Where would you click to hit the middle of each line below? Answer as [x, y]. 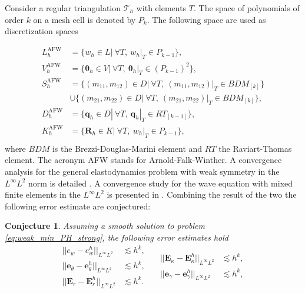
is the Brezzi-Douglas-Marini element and [127, 148]
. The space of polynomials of [247, 8]
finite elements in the [43, 194]
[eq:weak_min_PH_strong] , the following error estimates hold [117, 237]
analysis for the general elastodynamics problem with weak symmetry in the [142, 171]
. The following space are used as [206, 19]
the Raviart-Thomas [255, 148]
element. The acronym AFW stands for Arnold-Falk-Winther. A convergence [143, 160]
